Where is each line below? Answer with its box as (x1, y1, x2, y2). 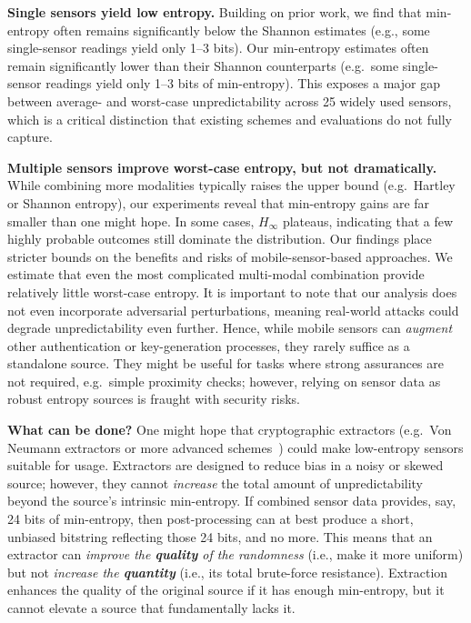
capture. (7, 127, 53, 146)
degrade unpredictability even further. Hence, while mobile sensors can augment (7, 318, 453, 337)
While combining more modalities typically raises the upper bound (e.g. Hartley (7, 176, 456, 195)
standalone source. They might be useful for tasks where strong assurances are (7, 354, 445, 373)
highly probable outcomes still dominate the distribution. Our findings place (7, 229, 432, 248)
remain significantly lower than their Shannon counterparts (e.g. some (7, 55, 399, 75)
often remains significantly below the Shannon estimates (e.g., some (53, 20, 430, 39)
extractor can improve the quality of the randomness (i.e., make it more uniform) (7, 545, 464, 564)
